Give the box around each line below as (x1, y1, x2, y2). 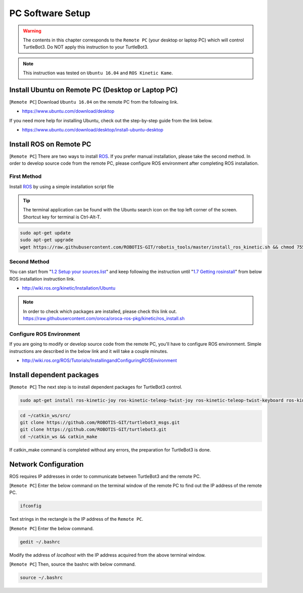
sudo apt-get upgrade (20, 237, 74, 243)
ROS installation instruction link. (9, 276, 75, 282)
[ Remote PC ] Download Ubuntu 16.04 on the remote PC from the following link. (9, 99, 179, 105)
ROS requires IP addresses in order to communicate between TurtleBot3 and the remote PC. (9, 473, 201, 479)
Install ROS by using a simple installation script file (9, 184, 114, 190)
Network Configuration (9, 460, 84, 469)
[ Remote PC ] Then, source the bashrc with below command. (9, 561, 136, 567)
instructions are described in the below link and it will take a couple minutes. (9, 348, 169, 354)
